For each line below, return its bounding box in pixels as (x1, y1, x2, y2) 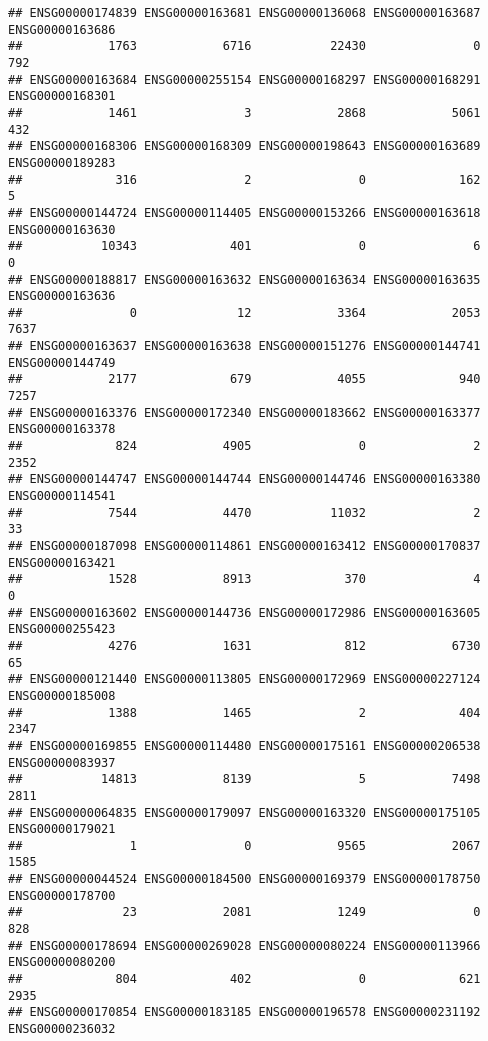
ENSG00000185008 (8, 688, 116, 703)
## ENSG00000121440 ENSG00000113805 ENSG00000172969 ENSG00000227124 (8, 672, 481, 687)
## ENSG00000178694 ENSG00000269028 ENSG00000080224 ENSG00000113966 (8, 938, 481, 953)
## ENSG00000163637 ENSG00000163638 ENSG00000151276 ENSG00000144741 (8, 339, 481, 354)
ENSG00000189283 (8, 155, 116, 170)
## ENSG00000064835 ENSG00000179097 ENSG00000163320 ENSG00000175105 (8, 805, 481, 820)
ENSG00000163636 (8, 289, 116, 304)
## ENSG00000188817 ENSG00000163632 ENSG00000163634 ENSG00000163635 (8, 272, 481, 287)
